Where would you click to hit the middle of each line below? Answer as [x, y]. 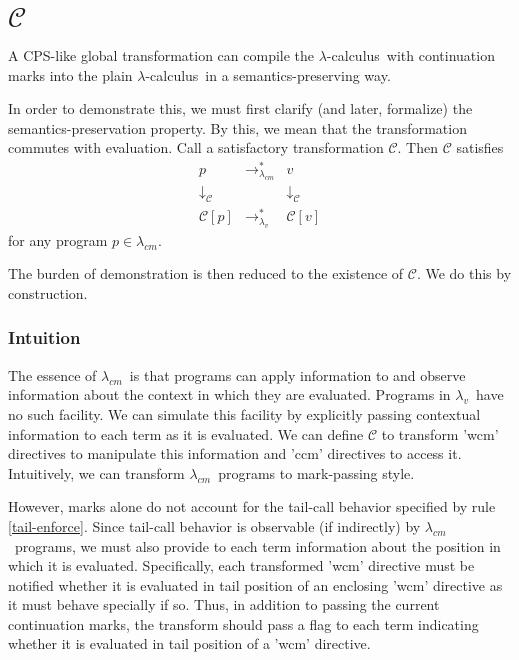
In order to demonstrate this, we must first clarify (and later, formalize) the [240, 108]
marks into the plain [70, 74]
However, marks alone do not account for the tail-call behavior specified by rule [252, 506]
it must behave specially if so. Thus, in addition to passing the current [224, 604]
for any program [58, 239]
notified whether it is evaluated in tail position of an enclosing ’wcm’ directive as [255, 584]
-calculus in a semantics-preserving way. [268, 74]
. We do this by [464, 273]
